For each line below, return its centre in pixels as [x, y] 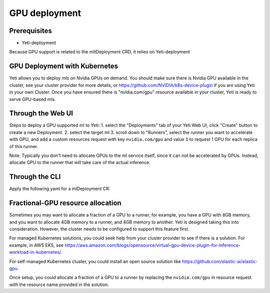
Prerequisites [30, 31]
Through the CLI [35, 177]
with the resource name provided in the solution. [59, 284]
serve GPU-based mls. [32, 99]
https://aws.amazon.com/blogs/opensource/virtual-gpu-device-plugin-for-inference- [153, 245]
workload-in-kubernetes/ [35, 252]
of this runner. [24, 146]
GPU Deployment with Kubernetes [64, 66]
